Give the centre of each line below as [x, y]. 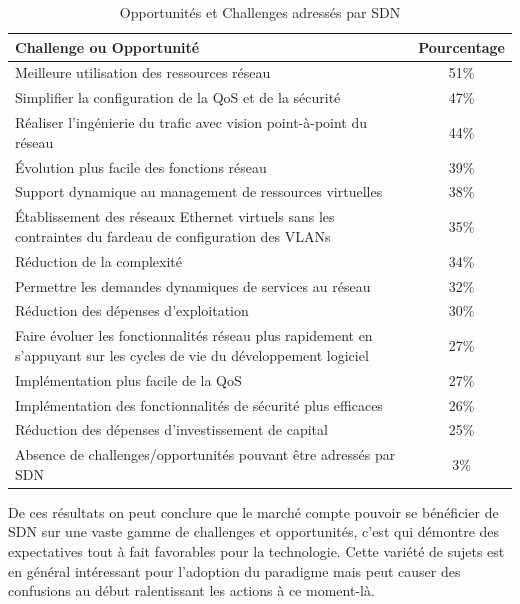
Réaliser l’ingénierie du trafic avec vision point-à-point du [191, 122]
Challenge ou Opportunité [107, 46]
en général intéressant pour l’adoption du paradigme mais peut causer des [234, 570]
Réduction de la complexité [99, 260]
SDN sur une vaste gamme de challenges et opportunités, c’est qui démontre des [254, 531]
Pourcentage [461, 46]
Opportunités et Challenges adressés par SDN [260, 12]
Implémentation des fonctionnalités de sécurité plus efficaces [199, 404]
